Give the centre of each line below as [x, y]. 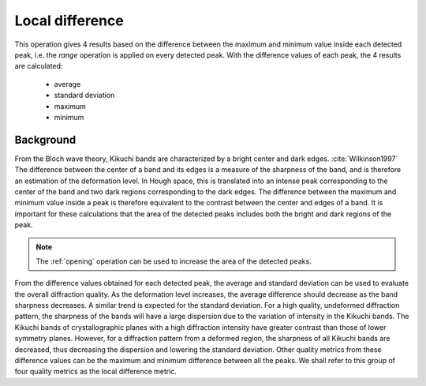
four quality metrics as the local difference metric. [96, 372]
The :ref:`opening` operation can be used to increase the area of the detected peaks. [174, 261]
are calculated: [39, 66]
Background [45, 139]
